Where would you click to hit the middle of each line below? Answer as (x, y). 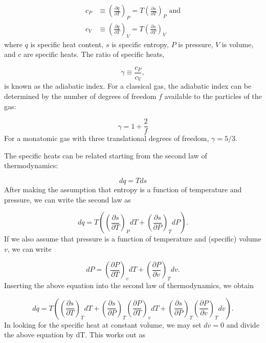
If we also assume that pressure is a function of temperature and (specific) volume (133, 239)
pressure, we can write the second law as (68, 199)
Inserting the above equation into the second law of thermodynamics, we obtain (129, 285)
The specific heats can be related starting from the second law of (106, 155)
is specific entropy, (140, 44)
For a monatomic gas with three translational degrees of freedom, (107, 138)
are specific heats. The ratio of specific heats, (94, 54)
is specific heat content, (67, 44)
